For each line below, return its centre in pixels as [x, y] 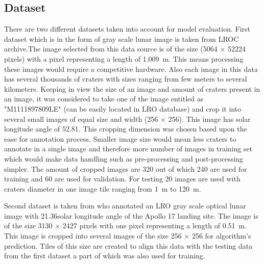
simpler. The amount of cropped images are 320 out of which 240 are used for [126, 168]
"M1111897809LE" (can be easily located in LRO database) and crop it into [123, 108]
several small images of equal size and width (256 [81, 118]
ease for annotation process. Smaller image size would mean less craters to [120, 138]
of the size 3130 [28, 226]
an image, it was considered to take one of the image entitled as [104, 99]
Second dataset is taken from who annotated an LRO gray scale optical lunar [125, 206]
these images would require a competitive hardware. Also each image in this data [131, 69]
